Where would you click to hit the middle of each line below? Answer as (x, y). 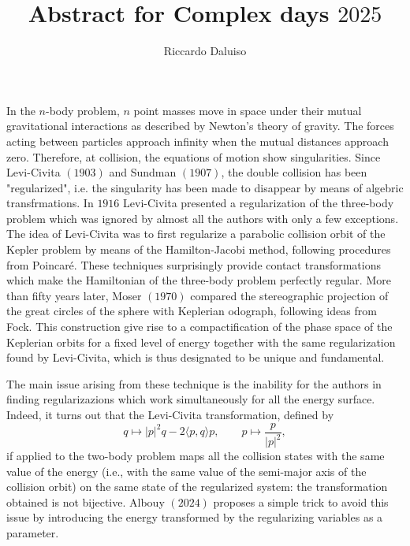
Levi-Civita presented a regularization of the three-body (259, 203)
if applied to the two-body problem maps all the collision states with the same (196, 455)
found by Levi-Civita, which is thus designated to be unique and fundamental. (196, 357)
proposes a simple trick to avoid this (301, 501)
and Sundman (143, 172)
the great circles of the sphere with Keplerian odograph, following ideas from (192, 311)
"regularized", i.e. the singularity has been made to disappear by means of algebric (205, 187)
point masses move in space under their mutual (248, 110)
